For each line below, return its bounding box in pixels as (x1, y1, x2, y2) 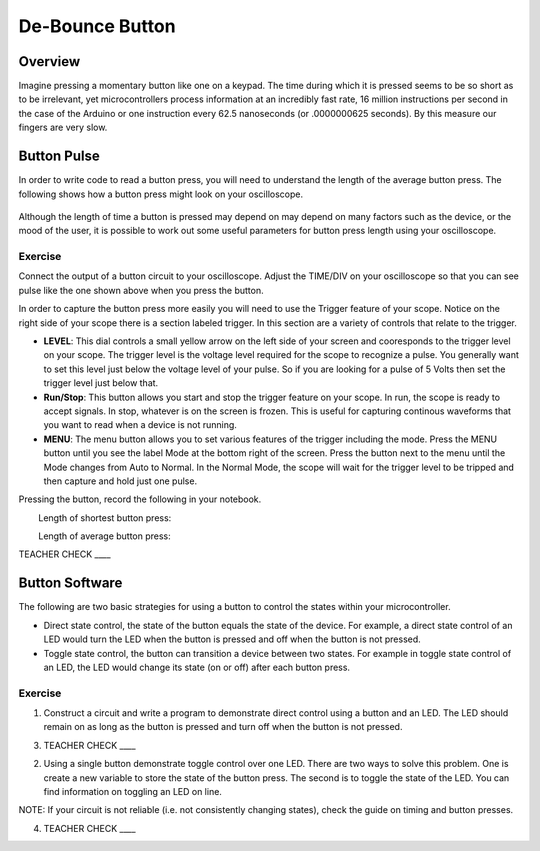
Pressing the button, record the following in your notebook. (18, 493, 262, 505)
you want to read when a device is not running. (43, 419, 237, 431)
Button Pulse (18, 148, 100, 165)
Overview (18, 53, 81, 70)
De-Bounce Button (18, 15, 176, 37)
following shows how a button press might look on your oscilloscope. (18, 188, 304, 200)
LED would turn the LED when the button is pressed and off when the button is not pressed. (43, 633, 422, 645)
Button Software (18, 575, 123, 592)
